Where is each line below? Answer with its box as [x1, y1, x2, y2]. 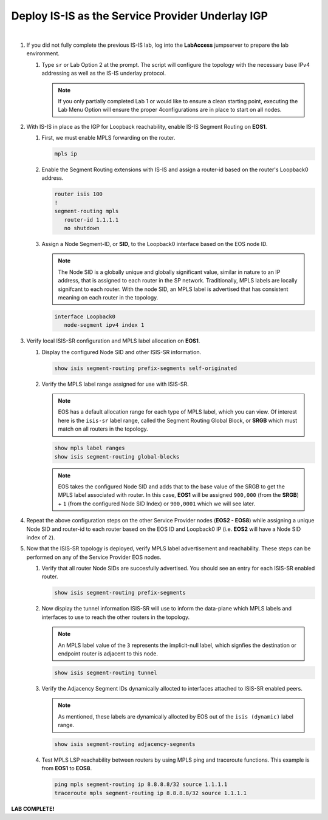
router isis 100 [54, 191, 103, 197]
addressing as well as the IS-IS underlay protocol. [41, 70, 166, 77]
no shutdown [64, 225, 100, 231]
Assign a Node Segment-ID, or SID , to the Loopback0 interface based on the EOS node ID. [41, 240, 268, 247]
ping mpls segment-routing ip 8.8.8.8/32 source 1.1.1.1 [54, 781, 228, 788]
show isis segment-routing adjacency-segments [54, 741, 196, 748]
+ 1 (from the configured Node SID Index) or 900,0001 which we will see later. [58, 500, 255, 507]
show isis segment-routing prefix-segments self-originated [54, 364, 237, 372]
